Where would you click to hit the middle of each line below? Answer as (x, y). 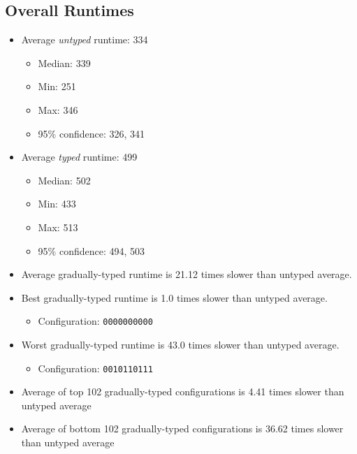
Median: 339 (64, 63)
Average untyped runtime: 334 (85, 39)
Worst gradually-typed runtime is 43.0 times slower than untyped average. (180, 344)
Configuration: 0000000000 (95, 321)
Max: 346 (58, 109)
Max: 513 (58, 227)
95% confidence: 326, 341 (92, 133)
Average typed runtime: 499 (79, 157)
